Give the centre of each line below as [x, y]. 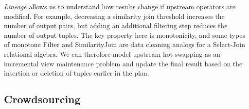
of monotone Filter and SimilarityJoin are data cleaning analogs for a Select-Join [124, 44]
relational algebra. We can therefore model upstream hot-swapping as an [112, 54]
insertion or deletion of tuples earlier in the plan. [77, 73]
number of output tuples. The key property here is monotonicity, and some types [124, 35]
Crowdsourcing [42, 99]
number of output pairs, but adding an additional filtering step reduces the [116, 25]
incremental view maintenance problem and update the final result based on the [123, 63]
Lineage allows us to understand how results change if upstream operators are [120, 6]
